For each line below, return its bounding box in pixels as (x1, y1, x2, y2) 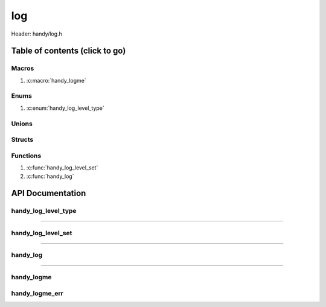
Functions (11, 151, 42, 160)
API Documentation (11, 188, 86, 198)
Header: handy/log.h (11, 30, 63, 37)
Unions (11, 119, 33, 128)
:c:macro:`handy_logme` (26, 77, 87, 84)
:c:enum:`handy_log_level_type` (26, 104, 105, 112)
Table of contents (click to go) (11, 46, 126, 56)
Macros (11, 64, 34, 72)
